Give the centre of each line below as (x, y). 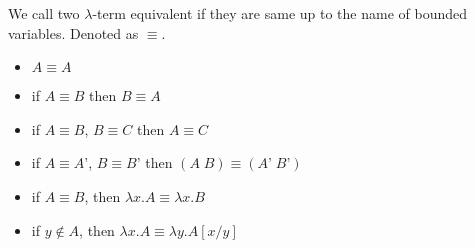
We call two (44, 13)
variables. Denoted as (73, 32)
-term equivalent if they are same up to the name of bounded (280, 13)
